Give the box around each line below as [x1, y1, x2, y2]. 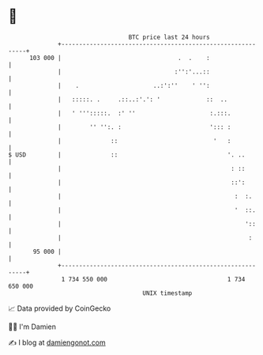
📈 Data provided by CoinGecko [8, 304, 111, 313]
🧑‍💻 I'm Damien [8, 322, 57, 331]
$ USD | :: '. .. [8, 150, 246, 159]
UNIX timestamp [142, 289, 193, 297]
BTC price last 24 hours [128, 33, 211, 41]
